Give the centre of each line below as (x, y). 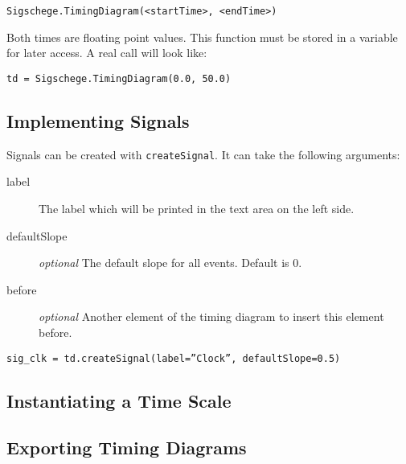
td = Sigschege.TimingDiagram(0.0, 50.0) (119, 78)
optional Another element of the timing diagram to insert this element (211, 316)
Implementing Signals (98, 120)
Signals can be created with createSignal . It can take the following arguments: (203, 154)
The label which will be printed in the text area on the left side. (197, 208)
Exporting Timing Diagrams (127, 448)
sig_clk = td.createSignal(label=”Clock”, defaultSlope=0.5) (174, 358)
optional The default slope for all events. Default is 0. (170, 263)
